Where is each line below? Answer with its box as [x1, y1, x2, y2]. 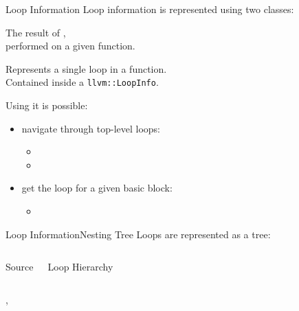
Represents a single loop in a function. [5, 61, 167, 76]
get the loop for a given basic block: [21, 181, 173, 195]
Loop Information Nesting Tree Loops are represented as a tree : [5, 227, 271, 241]
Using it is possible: [5, 98, 88, 113]
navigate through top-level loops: [21, 121, 160, 135]
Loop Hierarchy [47, 260, 113, 274]
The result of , [5, 25, 66, 39]
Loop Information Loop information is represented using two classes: [5, 2, 294, 16]
